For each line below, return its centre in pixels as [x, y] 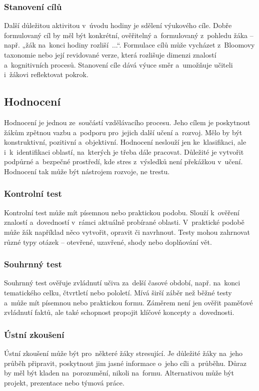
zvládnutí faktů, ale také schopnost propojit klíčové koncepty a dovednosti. [119, 312]
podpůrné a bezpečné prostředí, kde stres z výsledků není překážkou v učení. [123, 161]
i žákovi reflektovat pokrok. [46, 74]
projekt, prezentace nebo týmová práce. [64, 382]
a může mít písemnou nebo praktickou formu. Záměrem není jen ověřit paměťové [128, 302]
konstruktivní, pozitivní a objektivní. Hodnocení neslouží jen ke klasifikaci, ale [125, 142]
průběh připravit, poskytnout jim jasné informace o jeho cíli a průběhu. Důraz [125, 363]
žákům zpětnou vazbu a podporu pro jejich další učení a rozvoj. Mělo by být [123, 132]
